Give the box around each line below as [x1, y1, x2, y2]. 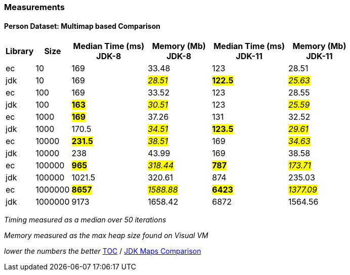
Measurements [4, 2, 65, 12]
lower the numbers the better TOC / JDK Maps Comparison [4, 247, 201, 256]
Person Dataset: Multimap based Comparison [4, 21, 160, 30]
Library [6, 46, 34, 57]
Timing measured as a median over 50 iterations [4, 215, 166, 224]
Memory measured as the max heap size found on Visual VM [4, 231, 208, 240]
